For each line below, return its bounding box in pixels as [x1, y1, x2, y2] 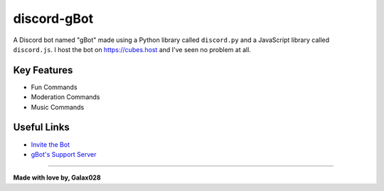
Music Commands [31, 103, 85, 111]
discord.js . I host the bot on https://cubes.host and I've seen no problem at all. [13, 45, 252, 53]
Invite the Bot [31, 140, 70, 149]
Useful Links [13, 121, 70, 133]
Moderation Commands [31, 93, 100, 101]
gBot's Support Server [31, 150, 97, 158]
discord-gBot [13, 11, 94, 26]
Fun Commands [31, 83, 78, 91]
